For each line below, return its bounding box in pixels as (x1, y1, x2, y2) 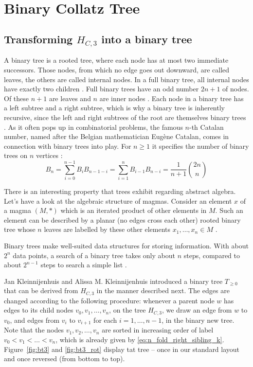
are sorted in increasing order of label (102, 325, 214, 335)
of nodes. (222, 84, 249, 94)
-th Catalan (189, 122, 224, 132)
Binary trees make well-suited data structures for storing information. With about (4, 240, 249, 250)
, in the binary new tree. (162, 315, 235, 325)
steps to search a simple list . (40, 260, 127, 270)
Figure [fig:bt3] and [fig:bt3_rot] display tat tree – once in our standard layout (4, 344, 240, 354)
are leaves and (49, 93, 91, 103)
